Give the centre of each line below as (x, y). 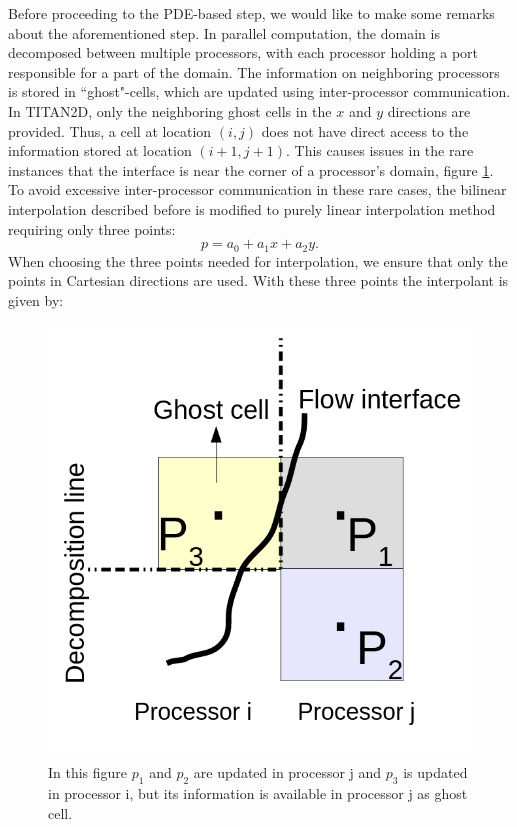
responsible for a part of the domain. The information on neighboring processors (254, 71)
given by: (36, 299)
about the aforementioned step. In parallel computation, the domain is (224, 32)
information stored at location (100, 150)
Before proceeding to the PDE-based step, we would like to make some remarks (251, 13)
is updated (435, 772)
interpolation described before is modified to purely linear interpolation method (252, 208)
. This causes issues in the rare (379, 150)
